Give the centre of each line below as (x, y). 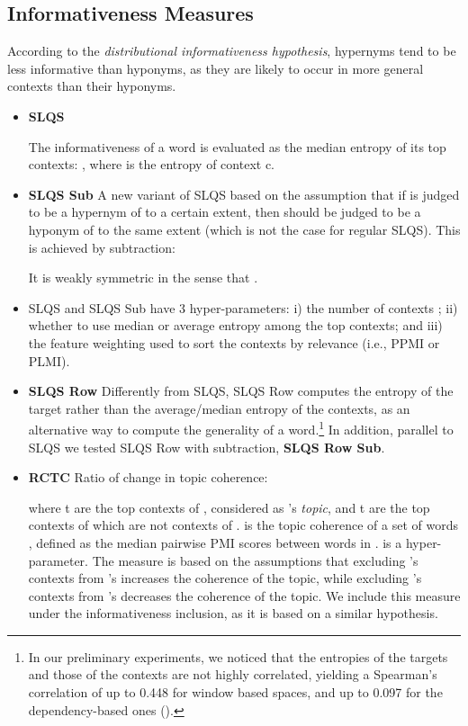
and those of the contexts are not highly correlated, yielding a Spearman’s (233, 674)
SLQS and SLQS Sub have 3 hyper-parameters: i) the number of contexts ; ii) (243, 307)
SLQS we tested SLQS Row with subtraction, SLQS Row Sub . (207, 447)
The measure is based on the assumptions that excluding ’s (255, 560)
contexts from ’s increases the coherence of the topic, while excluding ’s (225, 578)
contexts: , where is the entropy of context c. (151, 164)
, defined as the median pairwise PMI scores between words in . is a (215, 542)
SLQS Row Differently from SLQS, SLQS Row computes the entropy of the (241, 391)
